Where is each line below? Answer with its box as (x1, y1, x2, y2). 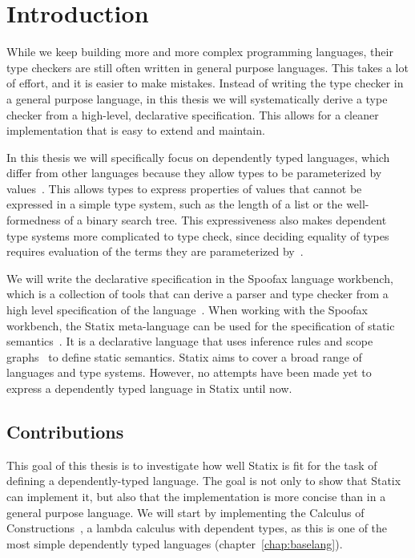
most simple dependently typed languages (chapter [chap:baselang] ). (6, 535, 343, 552)
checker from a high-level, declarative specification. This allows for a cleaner (6, 106, 379, 123)
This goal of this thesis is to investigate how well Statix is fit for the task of (6, 456, 377, 473)
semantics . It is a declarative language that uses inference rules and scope (6, 333, 373, 350)
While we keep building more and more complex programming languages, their (6, 43, 393, 60)
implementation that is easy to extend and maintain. (6, 122, 265, 139)
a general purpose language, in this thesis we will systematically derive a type (6, 90, 388, 107)
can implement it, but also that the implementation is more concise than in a (6, 487, 386, 504)
